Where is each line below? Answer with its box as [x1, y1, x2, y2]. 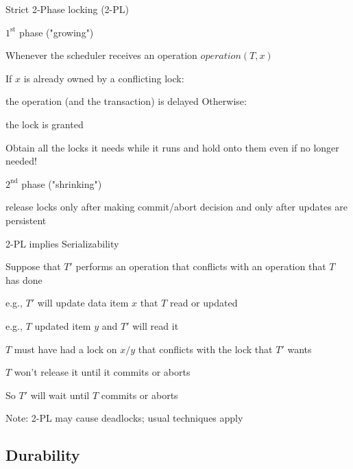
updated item [34, 318, 91, 333]
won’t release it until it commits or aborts [14, 365, 191, 379]
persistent [5, 213, 47, 227]
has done [5, 272, 42, 287]
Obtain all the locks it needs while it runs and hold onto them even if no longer [5, 140, 339, 154]
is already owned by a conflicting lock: [23, 71, 184, 85]
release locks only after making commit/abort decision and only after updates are [5, 200, 348, 214]
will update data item [37, 296, 129, 310]
